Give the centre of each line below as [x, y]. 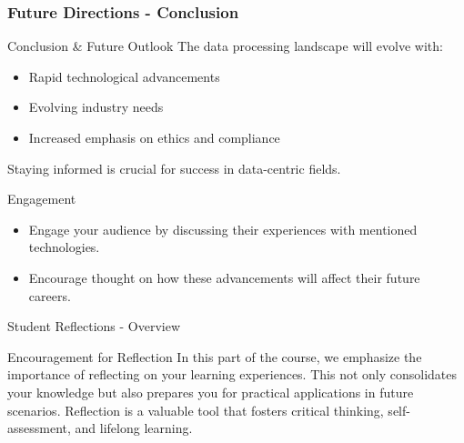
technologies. [64, 247]
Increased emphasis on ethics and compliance [154, 137]
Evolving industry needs [96, 107]
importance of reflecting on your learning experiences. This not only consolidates [232, 374]
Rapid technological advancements [124, 76]
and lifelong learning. [134, 428]
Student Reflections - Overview [94, 326]
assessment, [39, 428]
